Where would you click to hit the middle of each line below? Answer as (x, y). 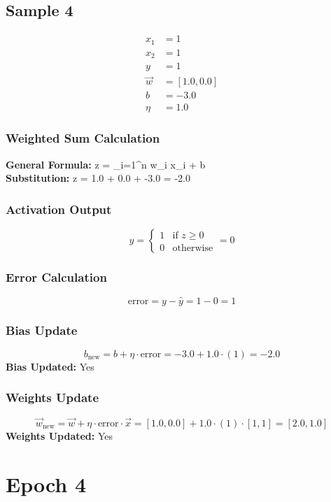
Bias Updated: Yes (50, 366)
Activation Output (59, 209)
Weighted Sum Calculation (83, 138)
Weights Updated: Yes (59, 435)
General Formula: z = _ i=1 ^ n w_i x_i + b (106, 164)
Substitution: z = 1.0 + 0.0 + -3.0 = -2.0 (98, 178)
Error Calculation (56, 277)
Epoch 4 (46, 483)
